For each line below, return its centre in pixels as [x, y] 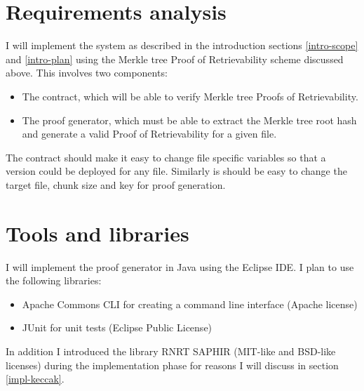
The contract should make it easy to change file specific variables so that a [166, 157]
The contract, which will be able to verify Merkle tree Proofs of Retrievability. [190, 96]
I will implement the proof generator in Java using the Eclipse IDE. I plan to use [180, 266]
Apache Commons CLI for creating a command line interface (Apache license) [190, 304]
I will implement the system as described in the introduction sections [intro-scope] [182, 45]
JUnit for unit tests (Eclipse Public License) [117, 327]
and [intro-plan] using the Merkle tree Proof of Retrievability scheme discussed [175, 59]
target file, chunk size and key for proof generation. [116, 184]
